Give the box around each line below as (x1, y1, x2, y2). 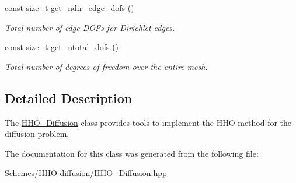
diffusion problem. (5, 128, 69, 140)
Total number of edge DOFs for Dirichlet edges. (5, 21, 175, 33)
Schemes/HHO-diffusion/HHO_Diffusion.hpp (5, 167, 167, 179)
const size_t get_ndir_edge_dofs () (5, 2, 134, 13)
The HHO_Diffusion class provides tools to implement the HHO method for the (5, 116, 292, 128)
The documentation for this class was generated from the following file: (5, 147, 259, 159)
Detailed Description (5, 89, 133, 107)
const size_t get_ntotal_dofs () (5, 41, 119, 53)
